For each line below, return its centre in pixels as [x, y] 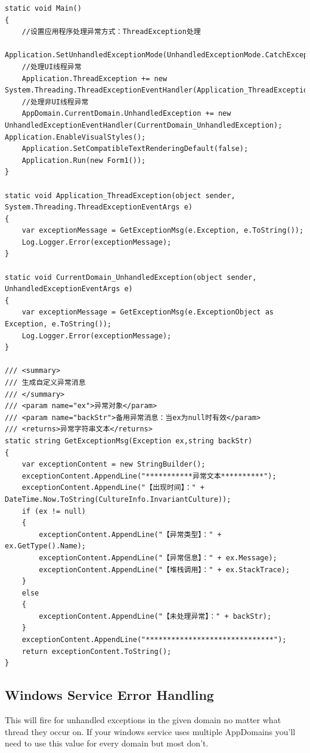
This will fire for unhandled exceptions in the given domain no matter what [143, 720]
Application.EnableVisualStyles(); [75, 137]
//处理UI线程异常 [52, 67]
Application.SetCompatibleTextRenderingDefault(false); [135, 149]
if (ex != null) [54, 511]
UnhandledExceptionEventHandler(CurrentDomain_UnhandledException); [144, 125]
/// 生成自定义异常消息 [45, 382]
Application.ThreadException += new [94, 78]
